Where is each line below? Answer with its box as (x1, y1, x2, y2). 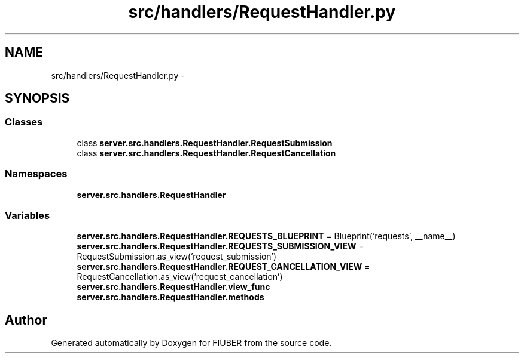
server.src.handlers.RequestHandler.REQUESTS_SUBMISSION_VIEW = (77, 241, 364, 252)
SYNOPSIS (5, 91, 70, 106)
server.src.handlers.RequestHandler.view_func (77, 282, 270, 292)
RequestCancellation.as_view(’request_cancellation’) (77, 271, 283, 282)
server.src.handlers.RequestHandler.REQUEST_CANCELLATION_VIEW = (77, 261, 370, 272)
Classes (5, 116, 43, 128)
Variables (5, 209, 50, 221)
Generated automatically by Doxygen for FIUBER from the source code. (51, 338, 332, 348)
